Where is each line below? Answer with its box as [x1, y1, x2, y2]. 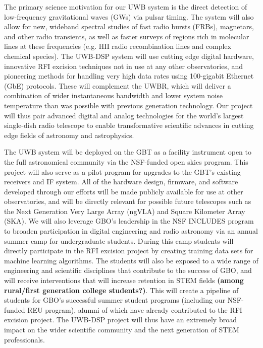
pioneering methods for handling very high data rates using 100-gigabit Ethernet [4, 71, 254, 81]
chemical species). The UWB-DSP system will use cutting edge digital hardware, [4, 50, 254, 61]
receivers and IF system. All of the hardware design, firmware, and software [4, 176, 238, 187]
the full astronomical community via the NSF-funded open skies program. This [4, 156, 248, 167]
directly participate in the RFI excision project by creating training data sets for [4, 245, 253, 256]
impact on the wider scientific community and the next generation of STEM [4, 324, 239, 334]
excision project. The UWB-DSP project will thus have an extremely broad [4, 314, 237, 325]
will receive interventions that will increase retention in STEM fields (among [4, 275, 244, 286]
